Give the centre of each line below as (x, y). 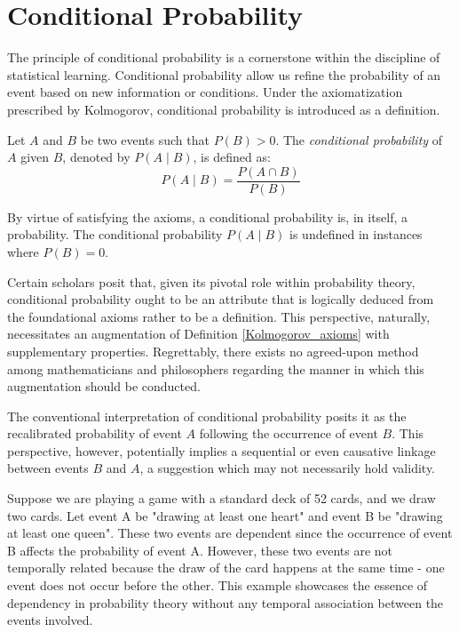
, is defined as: (232, 157)
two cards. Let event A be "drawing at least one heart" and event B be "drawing (225, 515)
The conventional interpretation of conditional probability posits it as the (207, 416)
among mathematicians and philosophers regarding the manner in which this (216, 368)
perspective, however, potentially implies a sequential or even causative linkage (222, 450)
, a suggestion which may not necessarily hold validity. (288, 468)
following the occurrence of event (289, 433)
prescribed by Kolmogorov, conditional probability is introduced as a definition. (224, 109)
